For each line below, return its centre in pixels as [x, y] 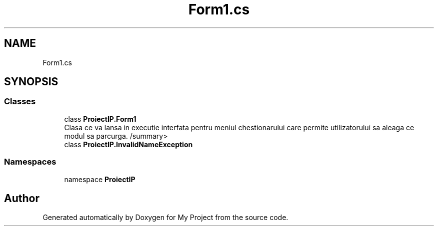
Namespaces [30, 162]
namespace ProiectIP [100, 179]
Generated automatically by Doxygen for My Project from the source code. [165, 218]
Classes [20, 102]
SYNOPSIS [31, 82]
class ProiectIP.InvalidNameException [128, 144]
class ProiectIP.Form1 [100, 119]
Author [22, 198]
